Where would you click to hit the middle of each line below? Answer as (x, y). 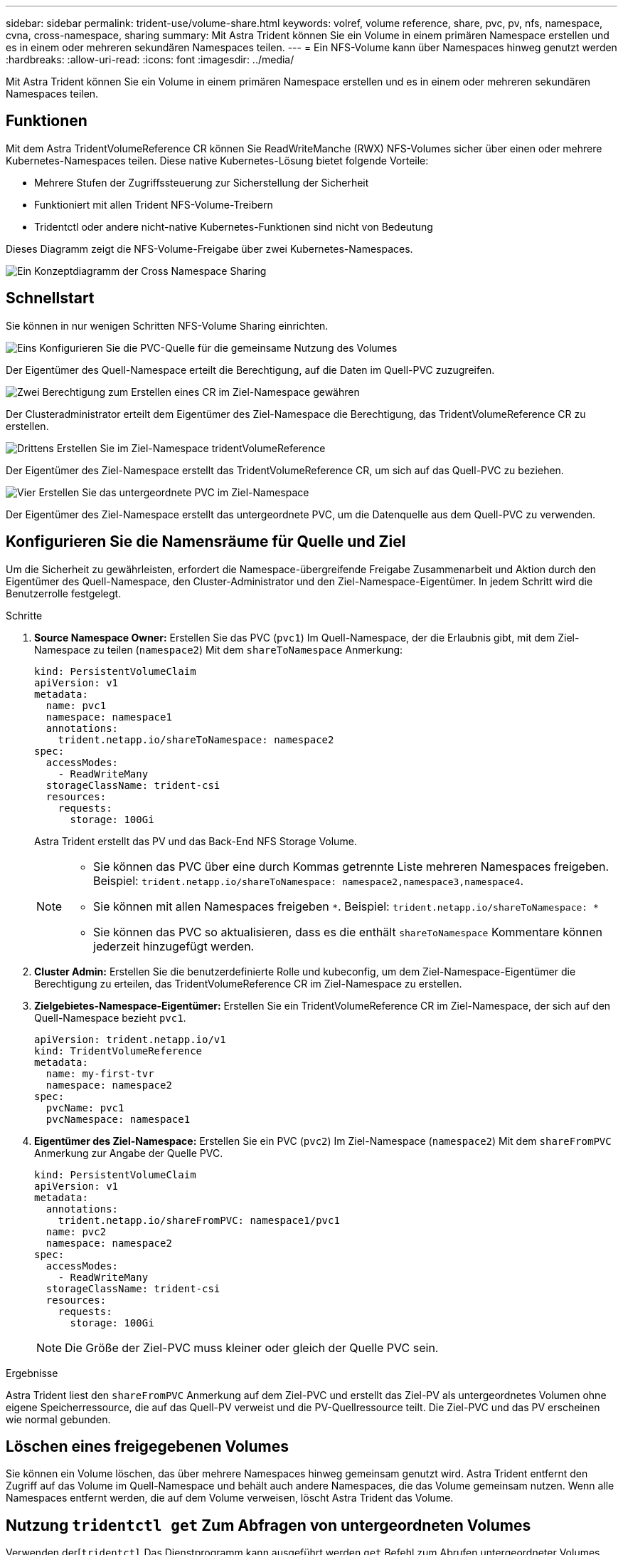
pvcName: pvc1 (85, 1108)
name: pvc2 (76, 1231)
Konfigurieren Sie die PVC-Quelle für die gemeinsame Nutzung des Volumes (218, 347)
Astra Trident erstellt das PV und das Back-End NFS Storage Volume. (196, 841)
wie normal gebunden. (58, 1419)
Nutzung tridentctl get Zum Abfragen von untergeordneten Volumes (268, 1525)
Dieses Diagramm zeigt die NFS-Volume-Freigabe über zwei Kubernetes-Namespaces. (209, 248)
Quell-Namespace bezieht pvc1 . (110, 1017)
